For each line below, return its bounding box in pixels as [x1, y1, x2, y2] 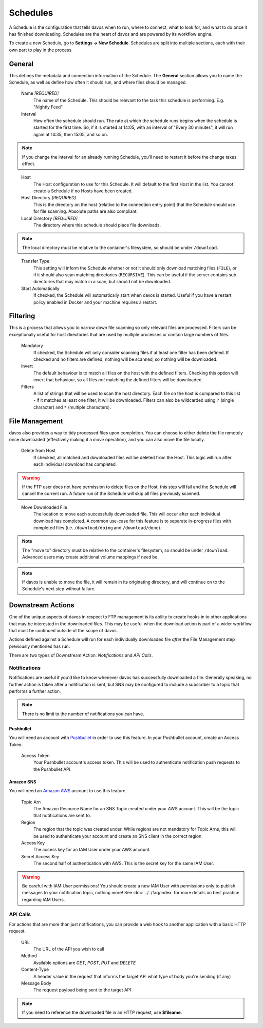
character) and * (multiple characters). [33, 404, 112, 410]
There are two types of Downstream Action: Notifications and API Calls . [9, 652, 153, 658]
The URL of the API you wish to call [33, 946, 104, 952]
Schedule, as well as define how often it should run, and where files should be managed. [9, 80, 187, 85]
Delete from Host [21, 448, 56, 453]
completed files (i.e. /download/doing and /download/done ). [33, 525, 162, 531]
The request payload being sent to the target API [33, 987, 131, 993]
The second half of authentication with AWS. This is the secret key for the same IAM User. [33, 861, 214, 866]
